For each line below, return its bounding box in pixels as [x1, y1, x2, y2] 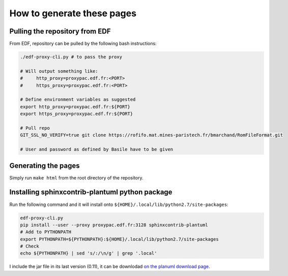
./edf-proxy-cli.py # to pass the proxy [20, 54, 122, 60]
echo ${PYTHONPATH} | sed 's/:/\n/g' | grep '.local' [20, 251, 157, 256]
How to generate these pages [9, 8, 137, 19]
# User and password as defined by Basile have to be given [20, 146, 174, 152]
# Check [20, 243, 39, 249]
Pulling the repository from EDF [9, 27, 111, 36]
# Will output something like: [20, 68, 99, 74]
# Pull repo [20, 125, 50, 131]
